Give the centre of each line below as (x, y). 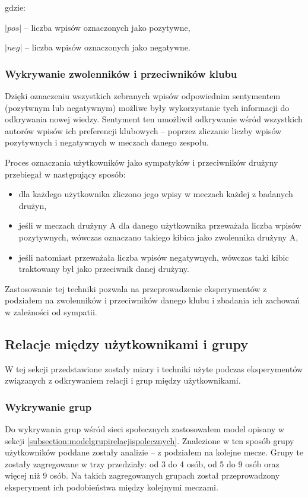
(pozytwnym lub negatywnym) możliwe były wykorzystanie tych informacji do (147, 107)
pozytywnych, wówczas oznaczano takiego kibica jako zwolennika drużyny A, (158, 237)
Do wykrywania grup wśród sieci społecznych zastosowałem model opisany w (145, 429)
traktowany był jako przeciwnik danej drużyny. (104, 269)
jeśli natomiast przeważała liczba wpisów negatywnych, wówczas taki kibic (154, 257)
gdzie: (15, 7)
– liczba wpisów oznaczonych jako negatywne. (108, 47)
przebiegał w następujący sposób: (65, 174)
